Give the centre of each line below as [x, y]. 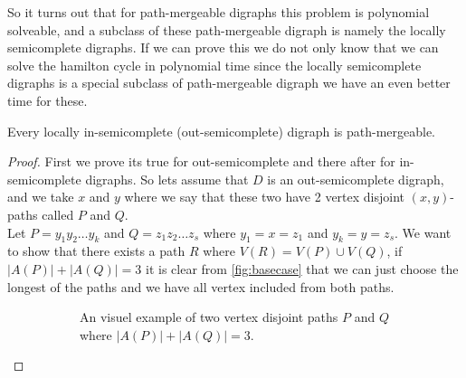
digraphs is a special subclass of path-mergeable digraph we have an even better [229, 83]
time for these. [48, 100]
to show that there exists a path [96, 251]
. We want [423, 232]
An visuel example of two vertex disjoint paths [209, 317]
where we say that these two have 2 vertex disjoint [265, 197]
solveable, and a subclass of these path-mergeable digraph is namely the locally [227, 29]
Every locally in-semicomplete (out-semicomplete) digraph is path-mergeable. [222, 131]
